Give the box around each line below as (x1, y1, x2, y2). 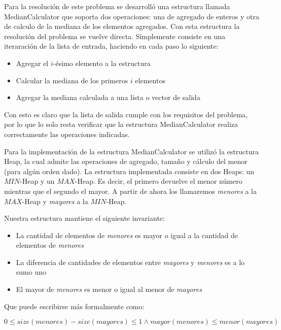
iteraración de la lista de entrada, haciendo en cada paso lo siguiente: (4, 41, 219, 51)
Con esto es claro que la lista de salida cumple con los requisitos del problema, (4, 109, 248, 119)
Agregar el (16, 57, 49, 68)
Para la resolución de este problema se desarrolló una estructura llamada (4, 1, 230, 11)
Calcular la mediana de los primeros (16, 75, 128, 85)
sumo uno (16, 267, 46, 277)
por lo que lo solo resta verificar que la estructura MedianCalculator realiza (4, 119, 238, 129)
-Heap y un (20, 176, 55, 186)
